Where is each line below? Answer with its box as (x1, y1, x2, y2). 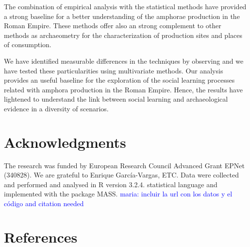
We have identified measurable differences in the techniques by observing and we (4, 55, 244, 66)
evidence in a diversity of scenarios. (4, 103, 109, 113)
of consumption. (4, 39, 51, 50)
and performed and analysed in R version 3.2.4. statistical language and (4, 179, 217, 189)
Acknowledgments (4, 132, 126, 152)
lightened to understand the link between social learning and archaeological (4, 94, 228, 104)
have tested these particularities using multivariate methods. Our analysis (4, 65, 223, 75)
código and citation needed (4, 198, 84, 209)
